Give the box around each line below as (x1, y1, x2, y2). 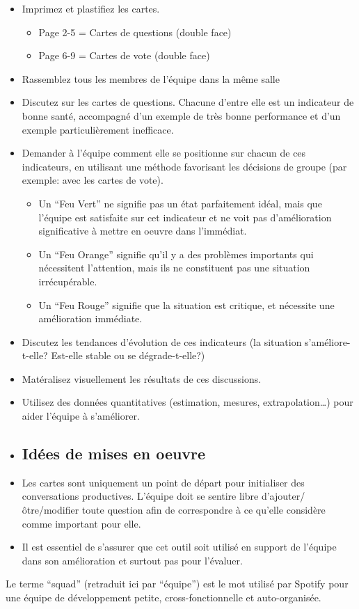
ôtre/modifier (22, 503, 79, 517)
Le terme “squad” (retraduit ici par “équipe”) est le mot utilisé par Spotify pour (6, 576, 349, 591)
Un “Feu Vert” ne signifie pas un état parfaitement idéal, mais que (38, 196, 322, 210)
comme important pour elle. (22, 516, 141, 530)
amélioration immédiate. (38, 311, 143, 326)
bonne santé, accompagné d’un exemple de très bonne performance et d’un (22, 108, 341, 122)
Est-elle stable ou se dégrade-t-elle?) (51, 348, 205, 363)
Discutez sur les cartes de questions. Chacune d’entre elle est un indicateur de (22, 95, 354, 109)
